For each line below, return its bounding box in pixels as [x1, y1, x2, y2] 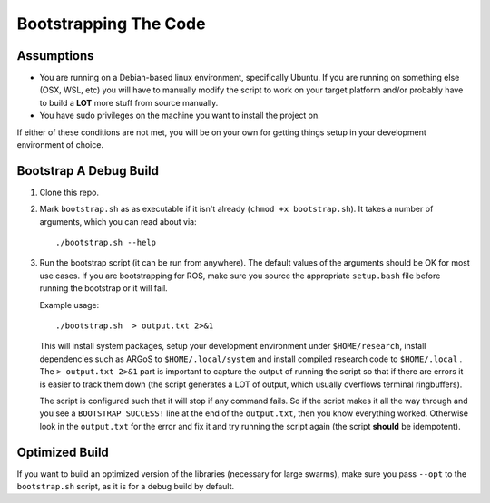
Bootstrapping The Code [16, 14, 206, 34]
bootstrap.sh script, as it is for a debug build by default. [16, 481, 235, 492]
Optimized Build [16, 444, 109, 459]
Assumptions [16, 48, 94, 63]
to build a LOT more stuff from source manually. [39, 97, 219, 108]
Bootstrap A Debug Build [16, 163, 159, 179]
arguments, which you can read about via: [39, 216, 197, 227]
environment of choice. [16, 140, 104, 150]
